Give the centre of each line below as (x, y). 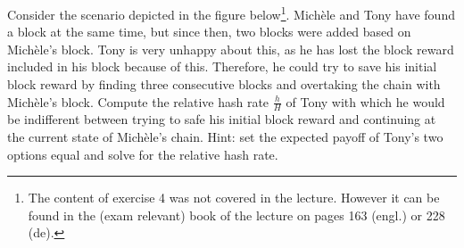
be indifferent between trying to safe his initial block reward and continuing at (222, 119)
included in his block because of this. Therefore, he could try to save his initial (222, 66)
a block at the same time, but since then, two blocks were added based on (209, 32)
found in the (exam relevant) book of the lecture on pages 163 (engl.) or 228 (236, 215)
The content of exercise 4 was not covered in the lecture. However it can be (234, 198)
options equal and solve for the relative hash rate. (143, 154)
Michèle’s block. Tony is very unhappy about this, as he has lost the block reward (231, 49)
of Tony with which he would (365, 101)
